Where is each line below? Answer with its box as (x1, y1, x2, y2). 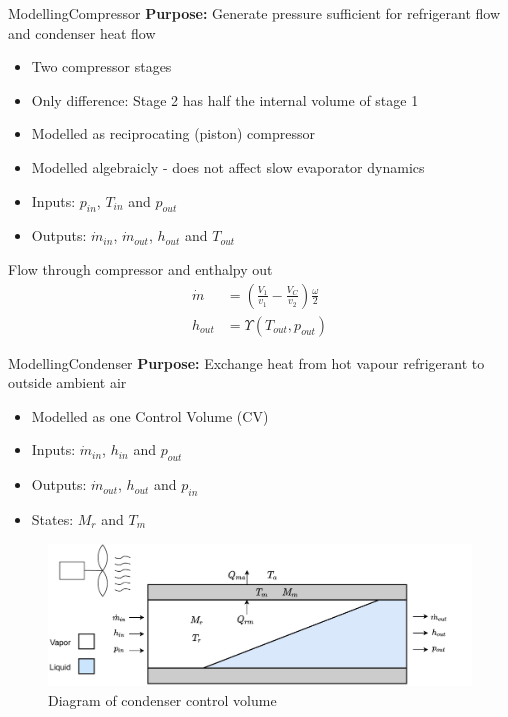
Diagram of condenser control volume (48, 690, 277, 711)
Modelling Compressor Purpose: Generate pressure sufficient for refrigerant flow (8, 3, 501, 23)
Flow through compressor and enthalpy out (8, 258, 273, 279)
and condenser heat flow (8, 22, 156, 43)
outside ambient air (8, 372, 127, 393)
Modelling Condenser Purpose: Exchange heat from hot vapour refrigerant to (8, 352, 485, 373)
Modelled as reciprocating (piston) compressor (31, 123, 315, 144)
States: (31, 508, 74, 529)
